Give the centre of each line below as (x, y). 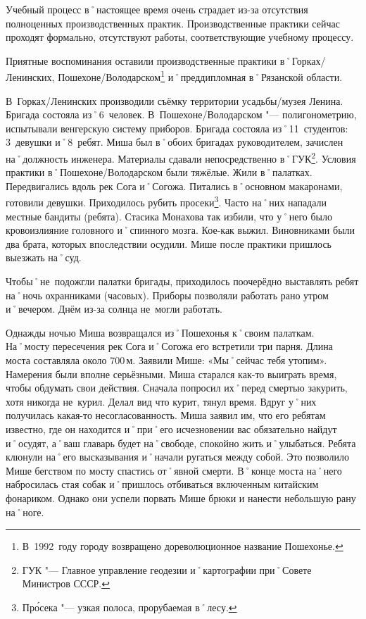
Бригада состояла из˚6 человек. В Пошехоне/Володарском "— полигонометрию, (181, 114)
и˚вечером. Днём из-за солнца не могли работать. (114, 309)
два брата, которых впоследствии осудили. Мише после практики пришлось (169, 243)
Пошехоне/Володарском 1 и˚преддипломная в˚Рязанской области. (200, 76)
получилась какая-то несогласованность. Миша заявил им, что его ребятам (166, 415)
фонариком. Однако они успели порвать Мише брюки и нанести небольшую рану (181, 498)
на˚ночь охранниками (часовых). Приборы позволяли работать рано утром (167, 295)
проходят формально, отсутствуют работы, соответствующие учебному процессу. (180, 37)
